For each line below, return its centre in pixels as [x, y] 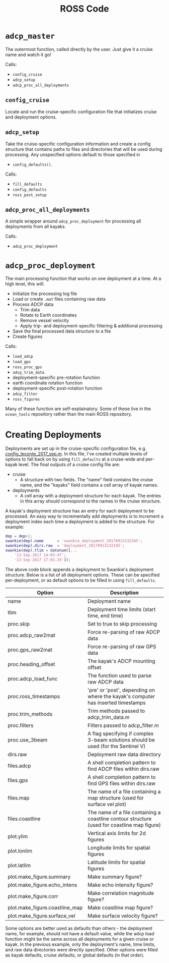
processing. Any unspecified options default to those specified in [73, 154]
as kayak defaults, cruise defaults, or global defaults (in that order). [75, 955]
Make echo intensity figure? [120, 885]
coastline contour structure [120, 819]
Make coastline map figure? [120, 908]
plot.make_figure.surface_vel [41, 916]
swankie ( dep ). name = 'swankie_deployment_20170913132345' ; [74, 541]
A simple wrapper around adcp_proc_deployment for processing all [73, 221]
